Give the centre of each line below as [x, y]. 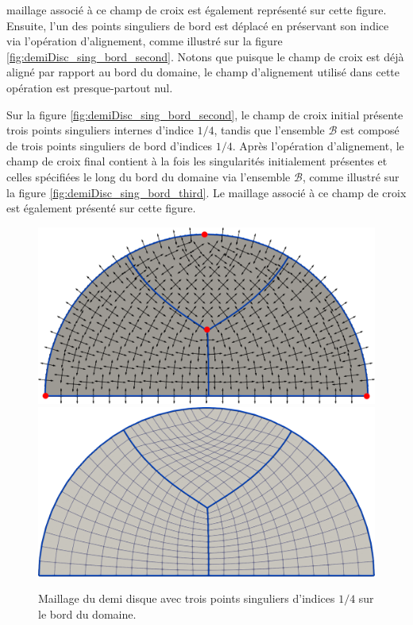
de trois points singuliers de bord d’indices [110, 145]
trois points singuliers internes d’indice [100, 130]
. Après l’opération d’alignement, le [318, 145]
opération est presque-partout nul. [90, 87]
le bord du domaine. [87, 614]
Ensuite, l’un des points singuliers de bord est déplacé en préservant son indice [198, 25]
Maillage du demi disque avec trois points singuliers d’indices [187, 598]
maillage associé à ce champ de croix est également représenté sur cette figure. [197, 10]
